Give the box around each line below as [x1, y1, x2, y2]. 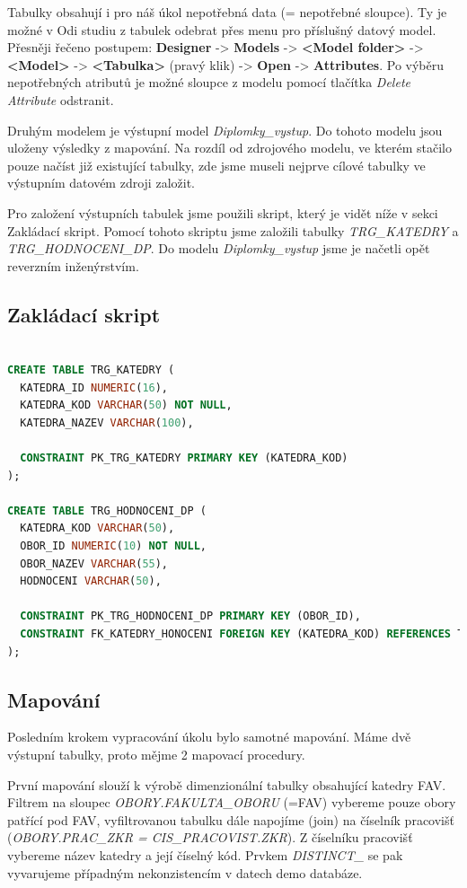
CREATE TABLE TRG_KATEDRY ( [7, 364, 175, 377]
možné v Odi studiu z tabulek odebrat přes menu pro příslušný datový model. [7, 20, 436, 39]
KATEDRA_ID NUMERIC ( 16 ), [20, 381, 169, 394]
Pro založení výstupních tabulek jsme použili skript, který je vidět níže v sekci [7, 203, 438, 222]
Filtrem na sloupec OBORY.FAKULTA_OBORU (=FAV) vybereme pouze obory [7, 793, 456, 812]
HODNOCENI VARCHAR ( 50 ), [20, 575, 162, 588]
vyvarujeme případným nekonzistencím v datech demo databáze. [7, 863, 363, 882]
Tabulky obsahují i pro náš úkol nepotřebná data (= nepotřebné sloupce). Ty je [7, 3, 447, 21]
